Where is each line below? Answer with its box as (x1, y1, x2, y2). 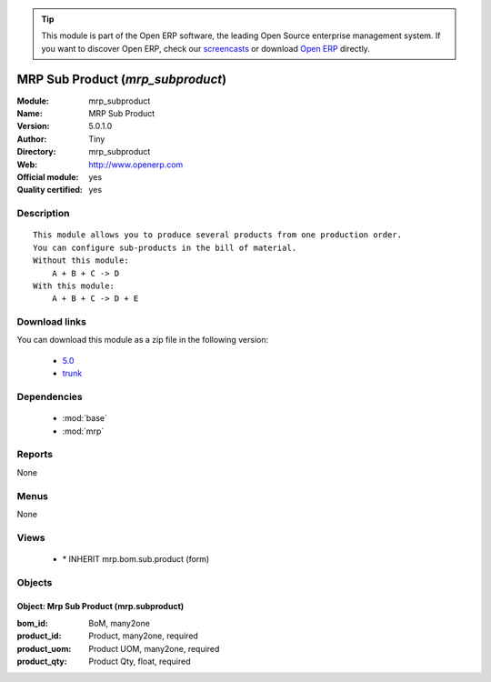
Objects (16, 576, 53, 588)
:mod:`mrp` (62, 426, 105, 436)
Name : (16, 108, 43, 119)
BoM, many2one (88, 617, 150, 628)
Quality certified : (16, 185, 84, 196)
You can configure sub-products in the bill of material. (33, 242, 297, 253)
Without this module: (33, 256, 129, 266)
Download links (16, 316, 86, 328)
